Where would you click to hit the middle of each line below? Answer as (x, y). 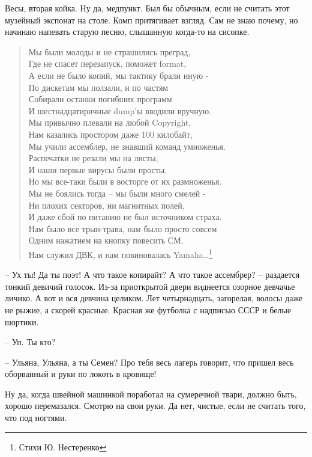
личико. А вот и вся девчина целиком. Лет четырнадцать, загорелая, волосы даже (154, 298)
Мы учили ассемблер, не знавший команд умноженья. (127, 146)
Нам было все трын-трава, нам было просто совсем (123, 228)
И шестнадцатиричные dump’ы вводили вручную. (120, 110)
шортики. (22, 321)
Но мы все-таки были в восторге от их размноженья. (125, 181)
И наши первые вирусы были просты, (98, 169)
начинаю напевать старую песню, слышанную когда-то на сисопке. (127, 32)
